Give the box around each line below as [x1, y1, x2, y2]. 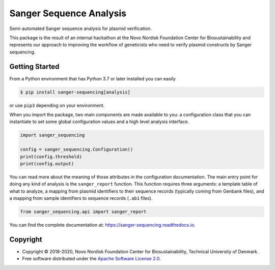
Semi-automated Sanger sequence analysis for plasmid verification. [9, 25, 152, 32]
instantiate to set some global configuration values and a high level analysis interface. [9, 118, 189, 125]
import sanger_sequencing [20, 132, 85, 138]
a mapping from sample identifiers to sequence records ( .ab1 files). [9, 195, 153, 201]
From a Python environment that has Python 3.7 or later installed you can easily [9, 75, 176, 81]
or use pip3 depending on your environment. [9, 102, 105, 108]
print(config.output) [20, 161, 74, 166]
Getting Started [9, 62, 60, 71]
